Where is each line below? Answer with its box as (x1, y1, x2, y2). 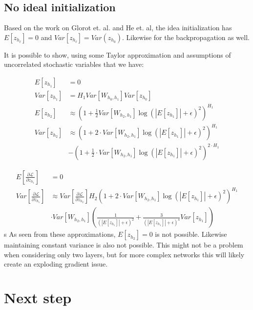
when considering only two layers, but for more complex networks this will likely (4, 249, 245, 259)
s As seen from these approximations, (4, 229, 116, 239)
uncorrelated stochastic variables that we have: (4, 59, 144, 69)
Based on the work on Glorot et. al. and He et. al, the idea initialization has (4, 22, 232, 33)
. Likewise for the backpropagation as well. (122, 32, 250, 42)
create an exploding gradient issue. (4, 259, 108, 269)
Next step (4, 288, 72, 308)
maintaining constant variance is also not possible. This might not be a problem (4, 240, 243, 250)
